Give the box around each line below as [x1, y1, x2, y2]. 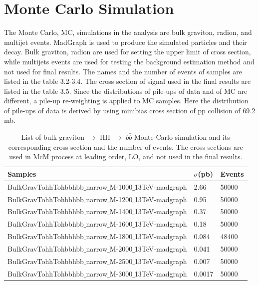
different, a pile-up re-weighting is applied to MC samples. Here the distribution [4, 95, 249, 106]
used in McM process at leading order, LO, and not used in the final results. [9, 151, 243, 162]
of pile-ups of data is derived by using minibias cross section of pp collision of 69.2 [4, 105, 256, 115]
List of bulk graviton [21, 132, 85, 142]
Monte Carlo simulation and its [134, 132, 230, 142]
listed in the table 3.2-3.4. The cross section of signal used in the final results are [4, 76, 251, 86]
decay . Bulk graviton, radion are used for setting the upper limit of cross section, [4, 46, 251, 57]
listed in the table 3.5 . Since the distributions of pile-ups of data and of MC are [4, 85, 248, 96]
